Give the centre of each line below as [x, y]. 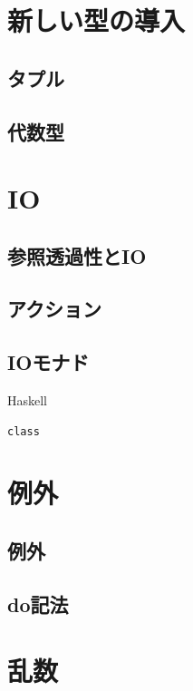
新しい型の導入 [96, 20]
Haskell [28, 400]
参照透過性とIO [77, 255]
